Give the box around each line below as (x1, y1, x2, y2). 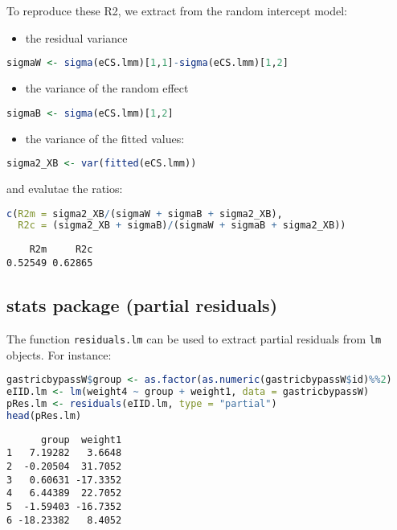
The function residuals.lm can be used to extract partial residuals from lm (6, 330, 382, 347)
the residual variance (25, 29, 128, 46)
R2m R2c (29, 244, 93, 256)
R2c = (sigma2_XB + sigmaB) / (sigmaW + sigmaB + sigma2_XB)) (18, 220, 346, 232)
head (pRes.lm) (6, 409, 82, 421)
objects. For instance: (6, 346, 112, 363)
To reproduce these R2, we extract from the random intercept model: (6, 2, 347, 18)
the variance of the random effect (25, 80, 189, 97)
